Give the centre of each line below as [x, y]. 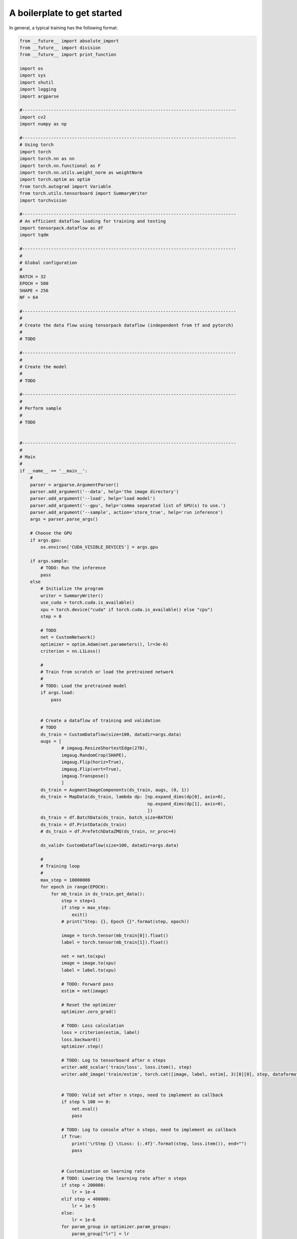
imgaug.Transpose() [85, 776]
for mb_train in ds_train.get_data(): [98, 894]
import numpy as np [43, 124]
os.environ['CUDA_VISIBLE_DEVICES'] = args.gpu [99, 547]
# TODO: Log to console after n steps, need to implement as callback [149, 1129]
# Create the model [43, 366]
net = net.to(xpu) [83, 956]
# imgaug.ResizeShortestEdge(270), [104, 748]
